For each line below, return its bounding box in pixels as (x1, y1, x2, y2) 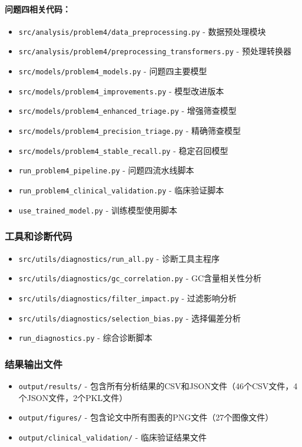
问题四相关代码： (5, 2, 71, 15)
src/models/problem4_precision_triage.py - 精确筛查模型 (18, 124, 241, 137)
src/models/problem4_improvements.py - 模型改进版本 (18, 84, 224, 97)
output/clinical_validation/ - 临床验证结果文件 (18, 430, 207, 443)
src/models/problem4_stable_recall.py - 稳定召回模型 (18, 144, 228, 156)
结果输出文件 (5, 356, 63, 371)
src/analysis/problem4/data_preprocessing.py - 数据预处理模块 (18, 25, 266, 37)
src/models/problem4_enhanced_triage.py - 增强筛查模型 (18, 104, 237, 117)
